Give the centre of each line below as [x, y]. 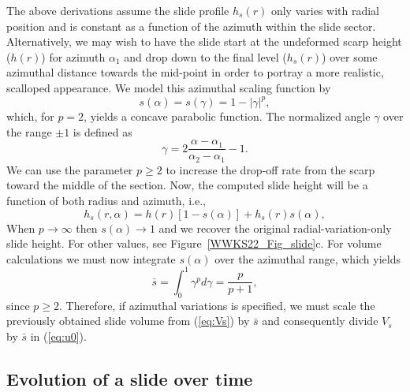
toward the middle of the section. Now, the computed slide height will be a [187, 185]
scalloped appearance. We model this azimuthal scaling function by [169, 87]
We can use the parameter [70, 169]
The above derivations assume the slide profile [118, 10]
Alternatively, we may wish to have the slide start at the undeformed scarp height [204, 41]
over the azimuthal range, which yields [307, 258]
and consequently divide [320, 321]
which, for [30, 116]
